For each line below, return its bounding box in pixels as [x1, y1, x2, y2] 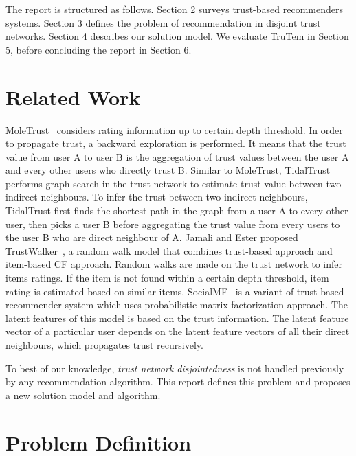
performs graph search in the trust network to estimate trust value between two [5, 176, 342, 190]
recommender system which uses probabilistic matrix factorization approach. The [5, 297, 348, 312]
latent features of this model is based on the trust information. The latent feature [5, 310, 349, 325]
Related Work [5, 82, 141, 111]
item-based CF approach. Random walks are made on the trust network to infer [5, 257, 343, 271]
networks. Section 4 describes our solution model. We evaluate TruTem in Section [5, 29, 349, 43]
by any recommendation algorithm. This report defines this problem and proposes [5, 374, 351, 389]
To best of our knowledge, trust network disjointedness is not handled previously [5, 361, 344, 375]
